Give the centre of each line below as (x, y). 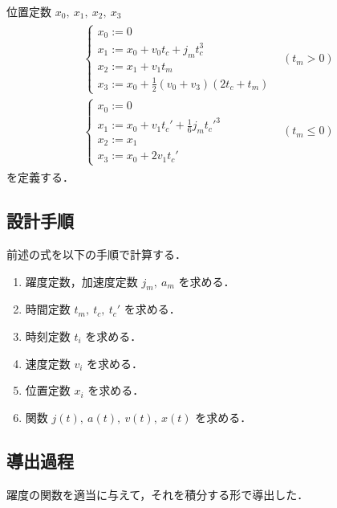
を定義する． (40, 177)
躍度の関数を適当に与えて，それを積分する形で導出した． (158, 494)
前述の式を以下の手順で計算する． (96, 254)
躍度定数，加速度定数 (81, 281)
